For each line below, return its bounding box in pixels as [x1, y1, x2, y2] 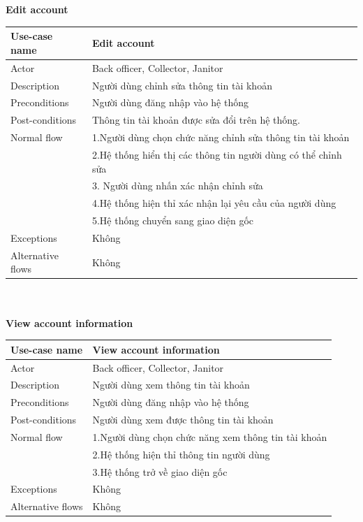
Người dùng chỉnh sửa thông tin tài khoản [91, 78, 272, 92]
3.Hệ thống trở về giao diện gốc [92, 464, 228, 479]
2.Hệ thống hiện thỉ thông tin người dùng [92, 447, 270, 461]
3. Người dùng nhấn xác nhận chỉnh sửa [91, 178, 263, 193]
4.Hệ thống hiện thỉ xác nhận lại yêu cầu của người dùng [91, 196, 336, 210]
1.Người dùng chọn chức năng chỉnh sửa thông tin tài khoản [91, 130, 350, 145]
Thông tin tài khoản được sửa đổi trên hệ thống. [91, 113, 300, 127]
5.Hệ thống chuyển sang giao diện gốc [91, 213, 254, 228]
